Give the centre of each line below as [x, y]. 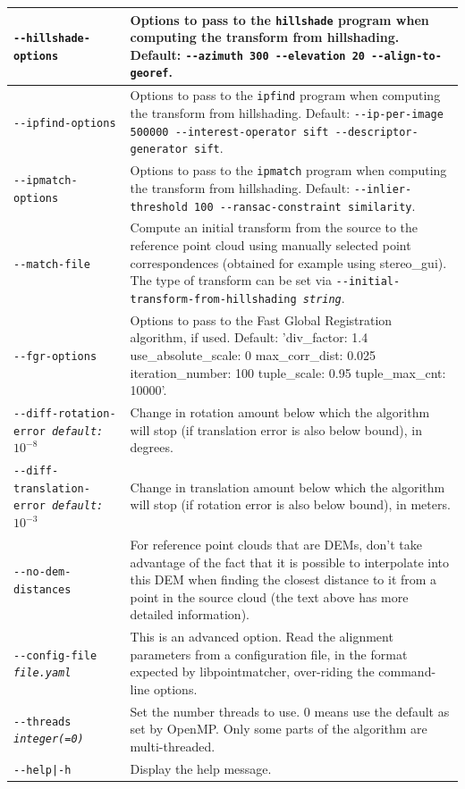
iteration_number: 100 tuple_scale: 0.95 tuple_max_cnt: [288, 372]
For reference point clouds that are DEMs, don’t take [276, 544]
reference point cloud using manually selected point [271, 245]
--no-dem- [42, 572]
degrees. [152, 447]
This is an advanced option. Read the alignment [262, 637]
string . [324, 297]
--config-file [55, 655]
